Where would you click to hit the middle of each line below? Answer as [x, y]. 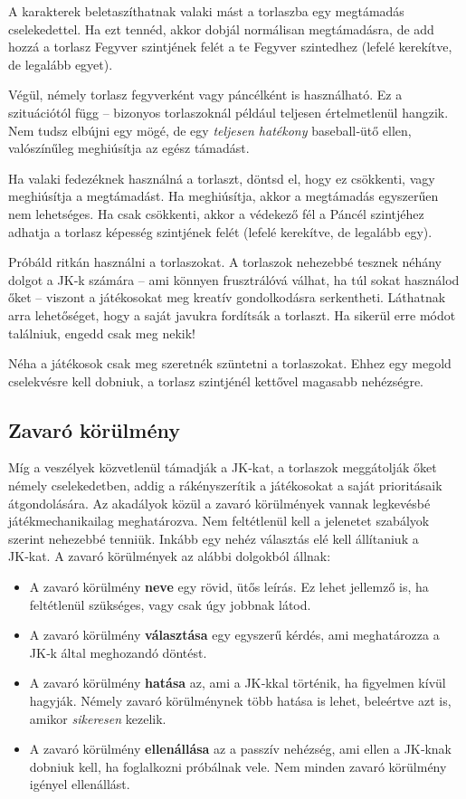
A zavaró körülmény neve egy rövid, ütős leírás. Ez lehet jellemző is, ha [229, 587]
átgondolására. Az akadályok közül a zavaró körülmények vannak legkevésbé [219, 503]
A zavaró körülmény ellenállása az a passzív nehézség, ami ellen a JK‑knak [240, 749]
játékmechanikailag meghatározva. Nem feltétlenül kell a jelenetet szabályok [219, 521]
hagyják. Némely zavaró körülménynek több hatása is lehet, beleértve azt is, [240, 701]
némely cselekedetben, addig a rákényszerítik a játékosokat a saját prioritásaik [225, 485]
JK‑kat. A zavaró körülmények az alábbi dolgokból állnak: [170, 556]
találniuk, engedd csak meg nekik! [102, 333]
